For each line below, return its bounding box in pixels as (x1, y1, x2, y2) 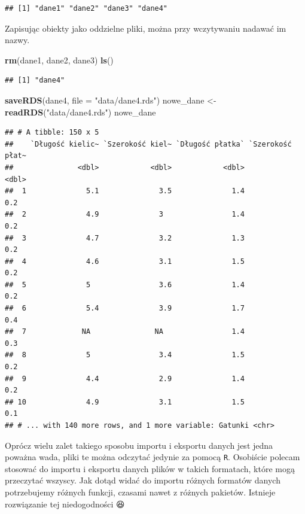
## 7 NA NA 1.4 (5, 327, 245, 336)
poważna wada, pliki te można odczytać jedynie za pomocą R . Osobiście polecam (5, 451, 300, 463)
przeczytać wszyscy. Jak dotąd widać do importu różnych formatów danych (5, 474, 280, 486)
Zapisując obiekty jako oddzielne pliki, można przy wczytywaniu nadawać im (5, 22, 286, 34)
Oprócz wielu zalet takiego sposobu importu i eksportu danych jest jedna (5, 439, 273, 451)
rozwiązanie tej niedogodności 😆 (5, 497, 125, 510)
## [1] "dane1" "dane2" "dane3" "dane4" (5, 4, 168, 13)
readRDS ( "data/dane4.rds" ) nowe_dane (5, 105, 156, 118)
